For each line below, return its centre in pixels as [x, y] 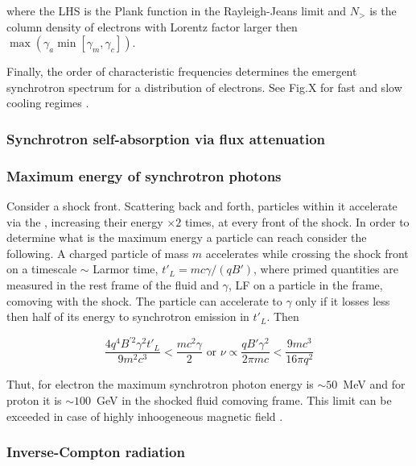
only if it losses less [343, 300]
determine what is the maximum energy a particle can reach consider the [187, 237]
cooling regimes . [48, 103]
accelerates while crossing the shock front [307, 253]
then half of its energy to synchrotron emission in [128, 316]
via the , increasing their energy [85, 221]
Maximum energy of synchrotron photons [144, 175]
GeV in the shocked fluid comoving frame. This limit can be [244, 399]
